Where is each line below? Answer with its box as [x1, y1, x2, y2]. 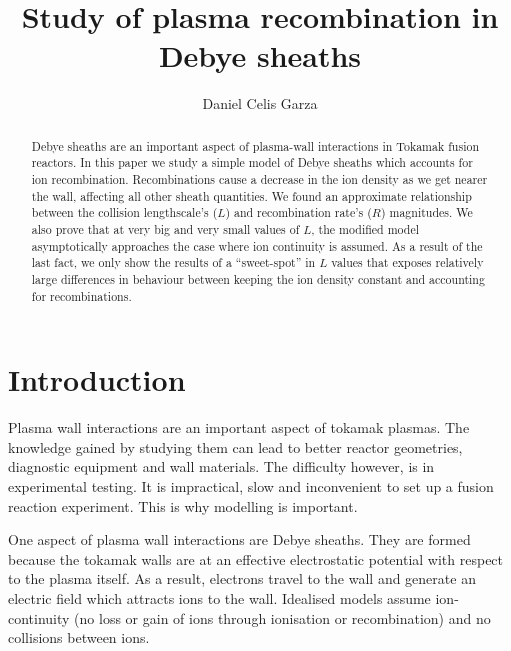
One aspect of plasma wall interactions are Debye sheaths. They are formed [8, 529, 471, 550]
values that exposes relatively [331, 254, 484, 271]
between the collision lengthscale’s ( [31, 204, 218, 221]
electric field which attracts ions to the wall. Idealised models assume [8, 587, 431, 608]
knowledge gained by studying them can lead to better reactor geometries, [8, 436, 463, 457]
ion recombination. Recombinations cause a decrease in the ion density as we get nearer [31, 171, 488, 188]
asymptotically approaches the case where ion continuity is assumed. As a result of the [31, 237, 483, 254]
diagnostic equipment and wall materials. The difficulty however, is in [8, 456, 435, 477]
